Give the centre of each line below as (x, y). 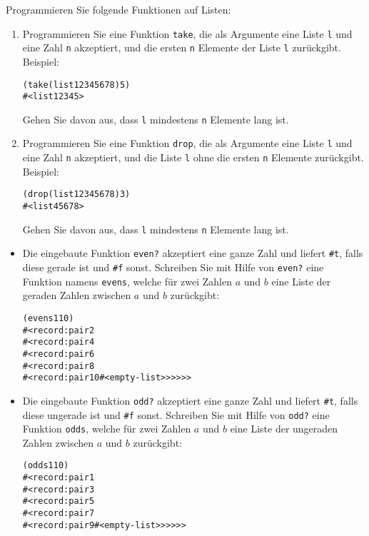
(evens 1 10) (48, 318)
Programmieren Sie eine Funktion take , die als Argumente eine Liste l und (187, 33)
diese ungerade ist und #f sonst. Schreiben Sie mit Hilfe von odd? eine (176, 414)
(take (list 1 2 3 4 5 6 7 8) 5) (76, 85)
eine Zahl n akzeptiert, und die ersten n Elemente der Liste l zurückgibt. (182, 47)
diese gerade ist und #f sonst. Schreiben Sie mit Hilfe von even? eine (173, 267)
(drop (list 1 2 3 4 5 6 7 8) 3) (76, 194)
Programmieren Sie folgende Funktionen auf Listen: (118, 9)
